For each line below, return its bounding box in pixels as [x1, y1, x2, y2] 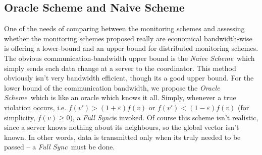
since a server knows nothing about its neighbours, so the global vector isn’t [4, 122, 239, 132]
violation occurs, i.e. [4, 102, 67, 112]
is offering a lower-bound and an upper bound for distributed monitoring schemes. [4, 43, 258, 53]
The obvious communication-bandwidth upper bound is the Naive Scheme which [4, 52, 255, 63]
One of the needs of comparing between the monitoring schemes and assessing [4, 23, 245, 34]
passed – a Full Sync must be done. [4, 141, 115, 152]
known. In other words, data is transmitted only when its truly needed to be [4, 131, 241, 142]
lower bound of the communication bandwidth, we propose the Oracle [4, 82, 220, 93]
